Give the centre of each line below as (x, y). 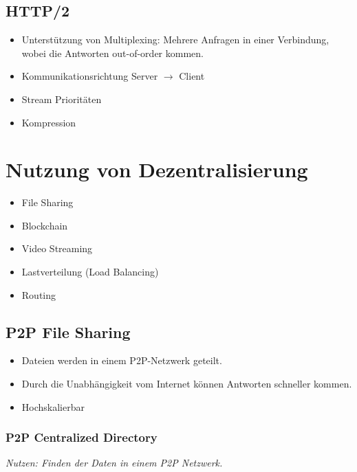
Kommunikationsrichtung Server (90, 76)
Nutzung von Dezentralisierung (157, 169)
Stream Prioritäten (62, 99)
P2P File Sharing (68, 331)
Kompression (49, 122)
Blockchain (45, 225)
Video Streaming (57, 248)
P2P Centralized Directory (82, 437)
